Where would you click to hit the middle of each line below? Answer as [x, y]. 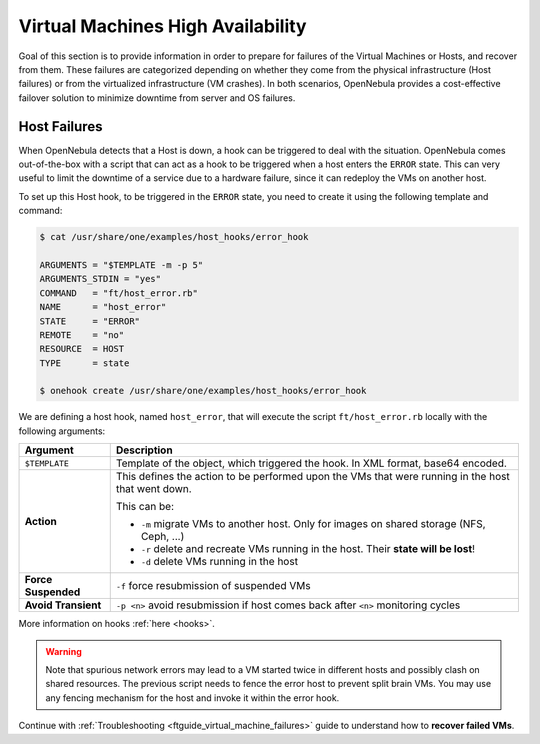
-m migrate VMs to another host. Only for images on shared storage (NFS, [313, 524]
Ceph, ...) [162, 537]
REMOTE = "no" [82, 334]
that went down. [153, 489]
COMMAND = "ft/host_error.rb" [119, 293]
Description [144, 450]
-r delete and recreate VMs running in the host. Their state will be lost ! [307, 549]
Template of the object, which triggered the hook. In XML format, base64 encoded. [311, 463]
